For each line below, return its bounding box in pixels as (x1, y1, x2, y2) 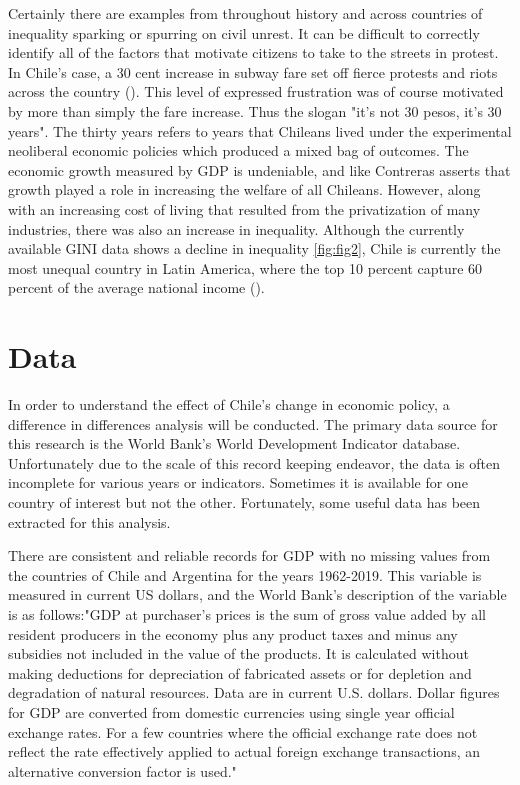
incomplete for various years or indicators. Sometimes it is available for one (8, 472, 468, 493)
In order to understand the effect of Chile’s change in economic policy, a (8, 394, 450, 415)
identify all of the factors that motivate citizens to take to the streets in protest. (8, 42, 499, 63)
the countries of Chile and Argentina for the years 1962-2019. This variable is (8, 564, 482, 585)
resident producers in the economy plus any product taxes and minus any (8, 623, 458, 644)
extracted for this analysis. (8, 511, 171, 532)
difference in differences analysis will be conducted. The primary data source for (8, 413, 498, 434)
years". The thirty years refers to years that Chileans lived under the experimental (8, 120, 512, 141)
